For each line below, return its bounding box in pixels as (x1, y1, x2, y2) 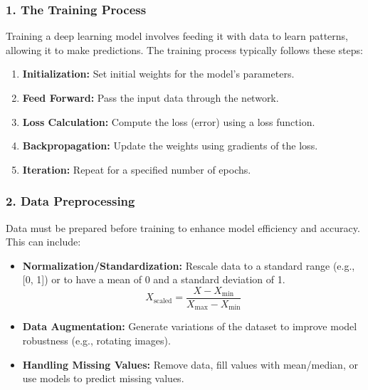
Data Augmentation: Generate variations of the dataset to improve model (22, 319, 357, 334)
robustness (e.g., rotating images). (22, 333, 171, 348)
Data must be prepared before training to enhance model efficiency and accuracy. (6, 220, 360, 235)
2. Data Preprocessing (6, 192, 135, 210)
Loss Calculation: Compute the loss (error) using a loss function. (22, 114, 315, 129)
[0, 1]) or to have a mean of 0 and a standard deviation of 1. (22, 272, 285, 287)
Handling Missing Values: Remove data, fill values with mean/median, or (22, 357, 358, 371)
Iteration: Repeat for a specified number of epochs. (22, 162, 251, 176)
